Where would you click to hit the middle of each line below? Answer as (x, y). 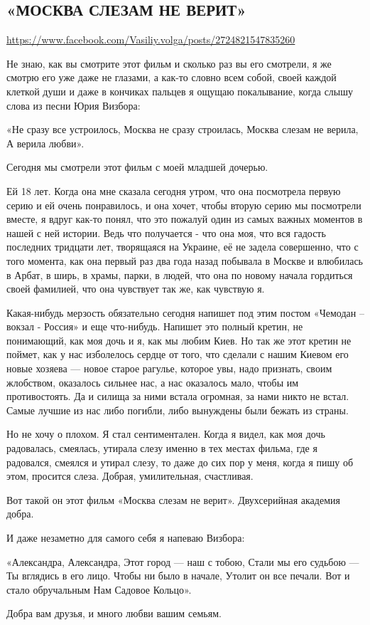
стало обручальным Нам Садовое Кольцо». (99, 589)
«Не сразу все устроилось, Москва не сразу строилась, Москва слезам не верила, (183, 129)
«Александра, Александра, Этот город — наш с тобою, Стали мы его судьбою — (183, 561)
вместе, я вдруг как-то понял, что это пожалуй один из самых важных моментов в (185, 219)
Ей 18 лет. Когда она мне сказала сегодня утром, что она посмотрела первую (174, 190)
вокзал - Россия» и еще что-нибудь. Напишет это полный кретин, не (155, 326)
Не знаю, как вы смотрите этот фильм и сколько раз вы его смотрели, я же (169, 63)
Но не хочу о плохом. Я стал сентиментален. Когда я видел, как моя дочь (166, 434)
